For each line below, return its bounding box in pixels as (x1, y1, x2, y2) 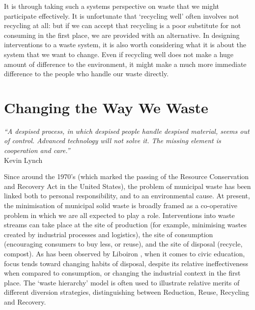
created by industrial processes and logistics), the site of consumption (4, 229, 213, 239)
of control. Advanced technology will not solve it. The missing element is (4, 135, 221, 146)
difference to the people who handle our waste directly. (4, 68, 169, 79)
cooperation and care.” (4, 145, 70, 155)
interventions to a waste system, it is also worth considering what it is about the (4, 39, 247, 50)
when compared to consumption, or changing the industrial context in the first (4, 268, 241, 278)
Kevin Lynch (4, 155, 43, 165)
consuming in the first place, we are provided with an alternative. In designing (4, 30, 240, 40)
